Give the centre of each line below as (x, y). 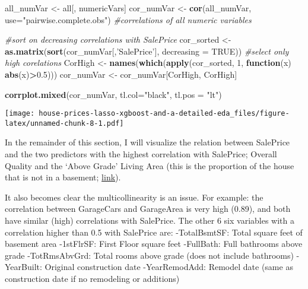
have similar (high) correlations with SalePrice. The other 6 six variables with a (150, 220)
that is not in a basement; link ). (63, 177)
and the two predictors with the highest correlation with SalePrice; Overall (141, 154)
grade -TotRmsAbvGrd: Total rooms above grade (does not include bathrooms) (149, 255)
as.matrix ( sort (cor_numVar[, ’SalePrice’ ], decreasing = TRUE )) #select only (147, 51)
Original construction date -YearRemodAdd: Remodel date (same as (169, 267)
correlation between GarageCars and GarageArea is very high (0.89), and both (148, 209)
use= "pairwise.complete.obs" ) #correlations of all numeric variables (128, 19)
